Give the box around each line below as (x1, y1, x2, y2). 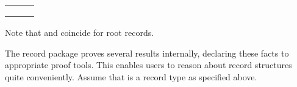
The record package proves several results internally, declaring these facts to (5, 46, 289, 59)
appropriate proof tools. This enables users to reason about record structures (5, 58, 292, 71)
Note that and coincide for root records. (5, 26, 154, 38)
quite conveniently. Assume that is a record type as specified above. (5, 70, 257, 83)
